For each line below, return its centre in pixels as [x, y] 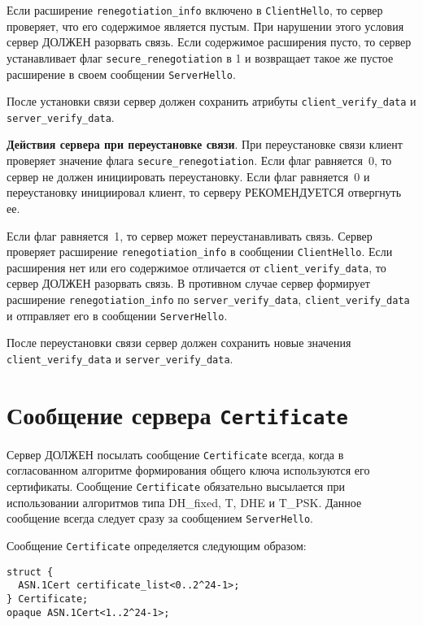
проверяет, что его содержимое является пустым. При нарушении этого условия [205, 26]
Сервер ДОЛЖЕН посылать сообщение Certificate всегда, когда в [175, 454]
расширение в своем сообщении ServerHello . [121, 74]
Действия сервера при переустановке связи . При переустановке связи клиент [205, 144]
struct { [30, 572]
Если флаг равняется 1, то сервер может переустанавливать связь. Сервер [190, 235]
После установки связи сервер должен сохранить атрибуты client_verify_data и [211, 101]
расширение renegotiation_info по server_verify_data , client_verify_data [208, 299]
